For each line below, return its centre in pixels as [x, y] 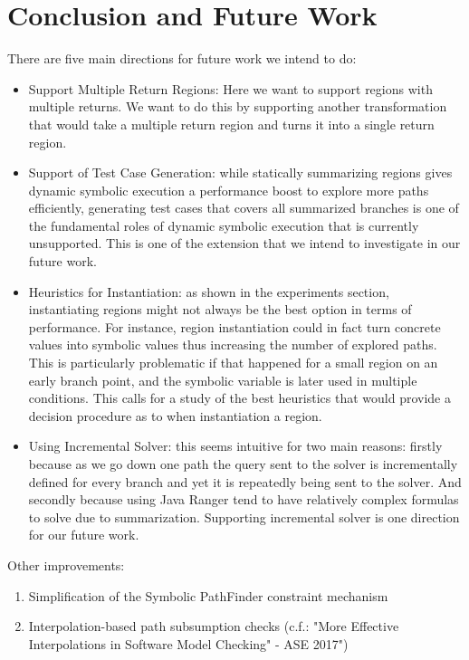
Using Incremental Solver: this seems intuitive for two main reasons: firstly [235, 446]
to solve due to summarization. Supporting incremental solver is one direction [244, 517]
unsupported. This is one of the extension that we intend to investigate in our [244, 243]
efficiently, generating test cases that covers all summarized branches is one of [244, 208]
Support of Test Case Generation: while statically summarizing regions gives [240, 172]
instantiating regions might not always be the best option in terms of [220, 309]
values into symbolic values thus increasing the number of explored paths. [233, 344]
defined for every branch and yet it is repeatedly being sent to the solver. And [245, 481]
